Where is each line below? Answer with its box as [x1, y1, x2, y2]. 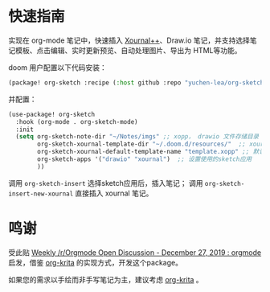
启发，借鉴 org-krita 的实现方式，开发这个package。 [8, 257, 183, 267]
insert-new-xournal [8, 190, 74, 198]
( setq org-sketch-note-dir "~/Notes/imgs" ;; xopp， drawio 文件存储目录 [15, 133, 260, 141]
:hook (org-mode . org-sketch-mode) [15, 117, 138, 125]
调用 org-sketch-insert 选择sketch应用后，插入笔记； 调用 [8, 178, 203, 187]
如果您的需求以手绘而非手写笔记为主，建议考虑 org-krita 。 [8, 274, 203, 284]
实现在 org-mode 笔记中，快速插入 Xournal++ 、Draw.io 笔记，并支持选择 [8, 35, 251, 45]
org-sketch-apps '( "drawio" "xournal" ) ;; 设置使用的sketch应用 [37, 155, 252, 163]
